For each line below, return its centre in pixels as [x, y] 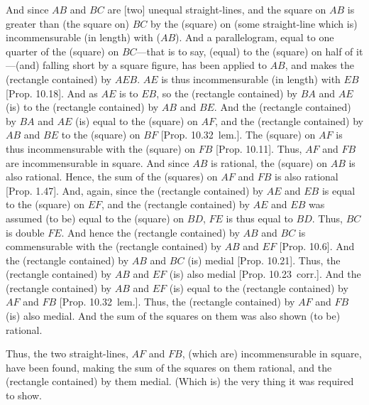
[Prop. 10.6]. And [317, 246]
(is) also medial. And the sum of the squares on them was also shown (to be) [173, 316]
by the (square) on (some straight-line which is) [254, 23]
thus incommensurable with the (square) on [101, 148]
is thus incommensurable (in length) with [251, 79]
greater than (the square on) [68, 23]
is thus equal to [259, 218]
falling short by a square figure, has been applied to [155, 65]
